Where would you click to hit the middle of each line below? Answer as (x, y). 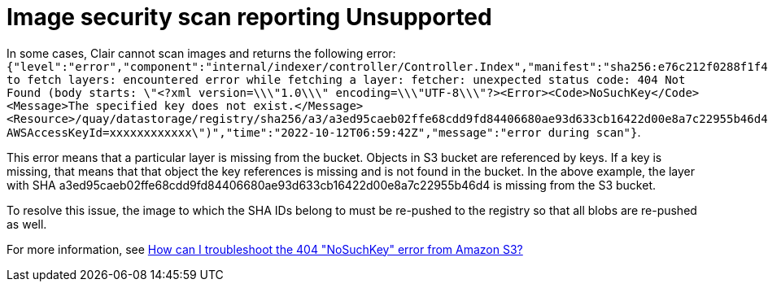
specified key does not (171, 105)
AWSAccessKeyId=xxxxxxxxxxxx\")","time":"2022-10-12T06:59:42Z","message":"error (274, 132)
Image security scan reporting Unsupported (249, 17)
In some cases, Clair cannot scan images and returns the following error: (201, 53)
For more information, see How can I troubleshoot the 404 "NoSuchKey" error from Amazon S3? (265, 249)
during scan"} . (594, 132)
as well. (27, 224)
